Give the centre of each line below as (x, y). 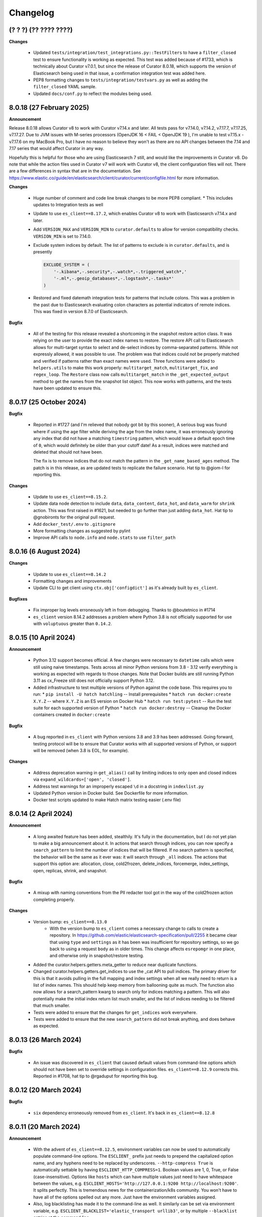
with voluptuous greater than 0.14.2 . (73, 624)
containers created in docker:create (72, 715)
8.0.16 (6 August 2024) (45, 552)
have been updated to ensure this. (67, 388)
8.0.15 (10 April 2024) (42, 637)
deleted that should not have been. (68, 452)
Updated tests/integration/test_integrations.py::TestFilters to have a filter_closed (135, 53)
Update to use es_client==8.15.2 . (70, 497)
